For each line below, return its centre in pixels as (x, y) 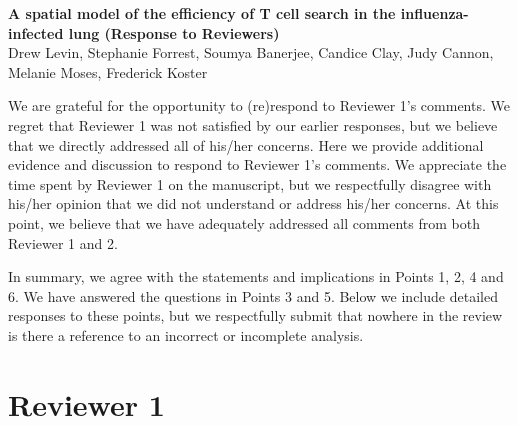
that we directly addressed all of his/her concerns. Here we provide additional (246, 144)
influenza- (434, 13)
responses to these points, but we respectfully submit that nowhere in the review (255, 315)
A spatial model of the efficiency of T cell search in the (202, 13)
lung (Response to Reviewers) (174, 32)
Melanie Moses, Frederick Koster (108, 71)
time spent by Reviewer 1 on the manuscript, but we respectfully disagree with (250, 183)
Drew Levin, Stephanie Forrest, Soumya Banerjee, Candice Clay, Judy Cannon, (251, 52)
